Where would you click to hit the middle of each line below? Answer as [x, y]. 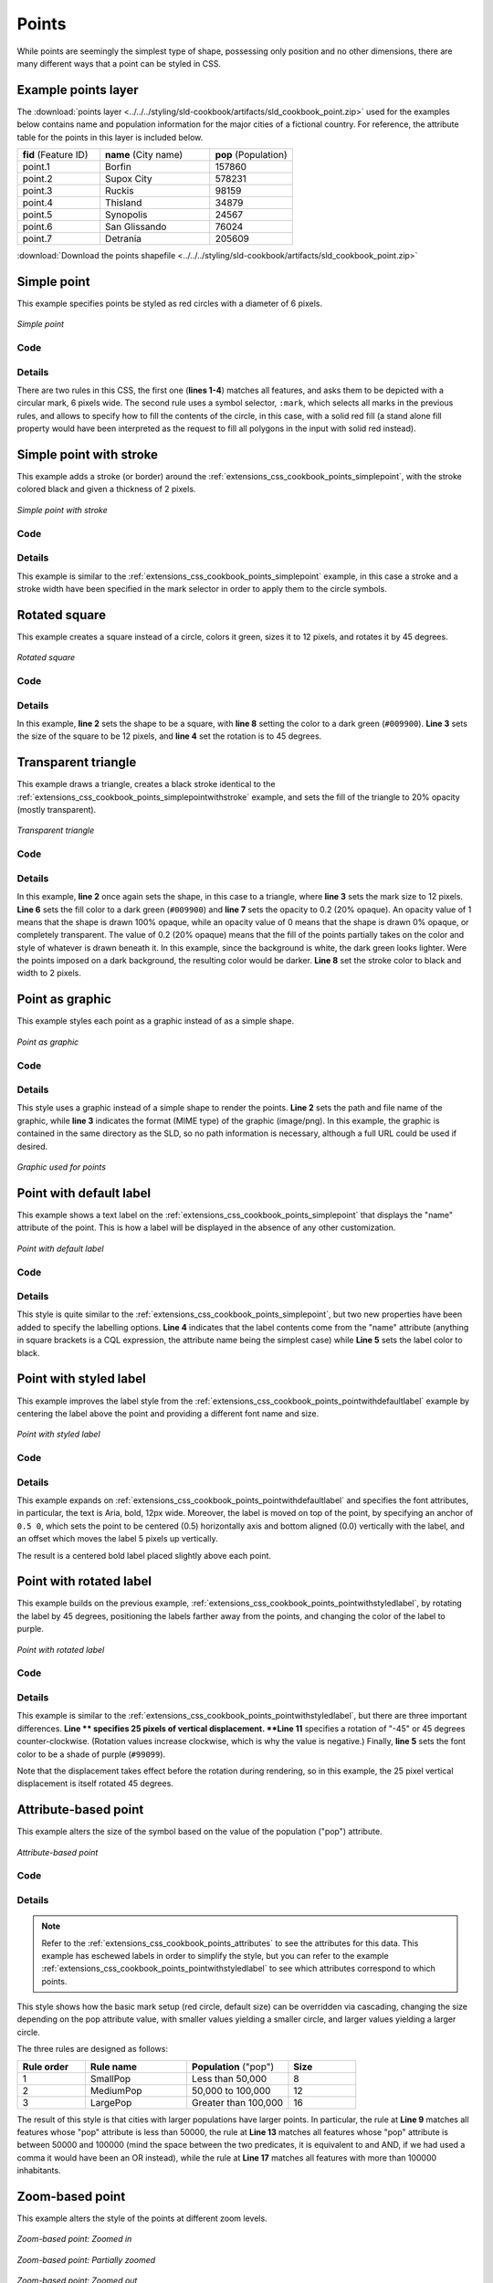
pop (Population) [251, 155]
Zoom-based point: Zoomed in [74, 2239]
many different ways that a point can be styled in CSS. [119, 63]
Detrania [123, 239]
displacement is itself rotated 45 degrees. [95, 1783]
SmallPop [110, 2078]
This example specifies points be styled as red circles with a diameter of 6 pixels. [170, 303]
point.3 [37, 191]
